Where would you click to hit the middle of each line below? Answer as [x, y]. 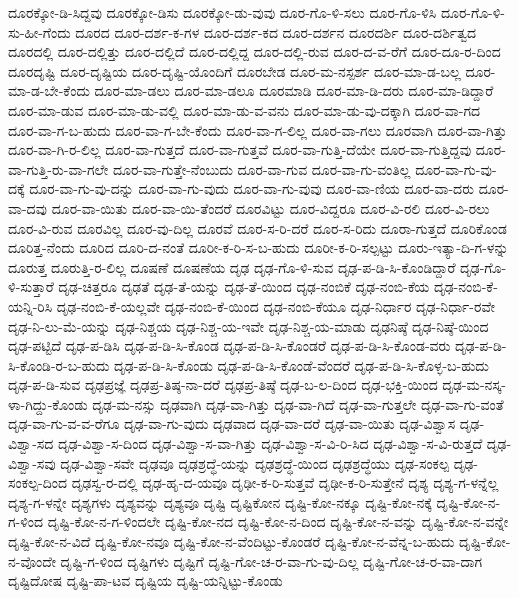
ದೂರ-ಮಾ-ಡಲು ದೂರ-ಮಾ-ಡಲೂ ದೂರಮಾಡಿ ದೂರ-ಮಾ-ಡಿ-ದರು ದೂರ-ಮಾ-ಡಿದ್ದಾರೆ [294, 90]
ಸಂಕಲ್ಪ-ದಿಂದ [38, 482]
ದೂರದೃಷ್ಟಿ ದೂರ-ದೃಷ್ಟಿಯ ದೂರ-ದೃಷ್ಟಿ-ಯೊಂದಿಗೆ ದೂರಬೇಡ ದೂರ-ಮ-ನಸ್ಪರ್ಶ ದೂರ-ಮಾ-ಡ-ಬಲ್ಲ [234, 70]
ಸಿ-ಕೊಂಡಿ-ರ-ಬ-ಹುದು [59, 364]
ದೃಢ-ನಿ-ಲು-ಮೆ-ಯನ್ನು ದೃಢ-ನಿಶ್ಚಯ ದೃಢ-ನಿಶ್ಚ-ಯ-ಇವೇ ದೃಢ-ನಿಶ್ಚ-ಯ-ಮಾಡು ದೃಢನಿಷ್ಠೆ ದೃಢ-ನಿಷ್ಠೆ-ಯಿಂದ [248, 325]
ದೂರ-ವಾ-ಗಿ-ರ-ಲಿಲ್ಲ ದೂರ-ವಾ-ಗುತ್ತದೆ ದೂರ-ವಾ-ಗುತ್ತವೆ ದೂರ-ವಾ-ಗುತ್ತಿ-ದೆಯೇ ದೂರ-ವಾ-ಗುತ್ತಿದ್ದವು [240, 149]
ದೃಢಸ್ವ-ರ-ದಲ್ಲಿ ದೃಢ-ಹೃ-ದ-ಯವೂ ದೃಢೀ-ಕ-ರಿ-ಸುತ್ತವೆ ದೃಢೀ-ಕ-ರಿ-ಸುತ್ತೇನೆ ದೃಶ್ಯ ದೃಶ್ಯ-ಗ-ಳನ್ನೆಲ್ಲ [285, 482]
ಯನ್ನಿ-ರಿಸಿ [30, 305]
